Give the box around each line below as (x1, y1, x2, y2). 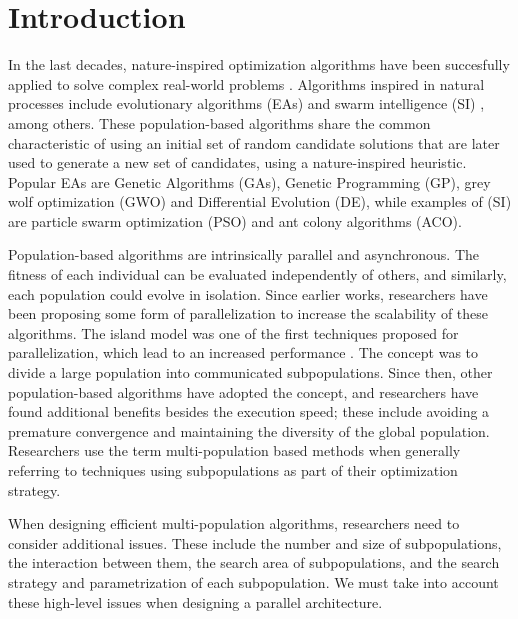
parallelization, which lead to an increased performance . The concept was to (8, 342, 479, 363)
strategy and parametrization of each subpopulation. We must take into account (8, 571, 499, 592)
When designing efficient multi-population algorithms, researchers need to (8, 513, 460, 534)
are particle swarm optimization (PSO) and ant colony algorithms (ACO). (8, 210, 462, 231)
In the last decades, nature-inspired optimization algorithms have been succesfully (8, 54, 510, 75)
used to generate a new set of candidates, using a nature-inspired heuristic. (8, 152, 467, 173)
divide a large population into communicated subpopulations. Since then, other (8, 362, 493, 383)
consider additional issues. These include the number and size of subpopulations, (8, 532, 502, 553)
